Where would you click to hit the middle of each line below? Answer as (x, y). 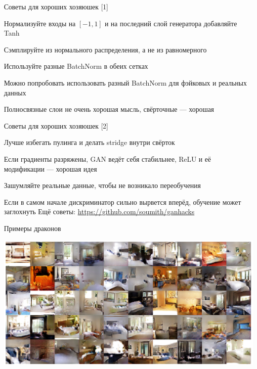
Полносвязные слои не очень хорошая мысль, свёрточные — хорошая (109, 109)
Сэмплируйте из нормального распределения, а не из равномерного (105, 49)
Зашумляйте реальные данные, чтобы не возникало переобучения (103, 185)
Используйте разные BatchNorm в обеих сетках (76, 66)
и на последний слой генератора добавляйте (171, 23)
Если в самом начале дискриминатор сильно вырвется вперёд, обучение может (123, 202)
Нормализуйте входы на (40, 23)
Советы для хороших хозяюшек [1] (56, 6)
